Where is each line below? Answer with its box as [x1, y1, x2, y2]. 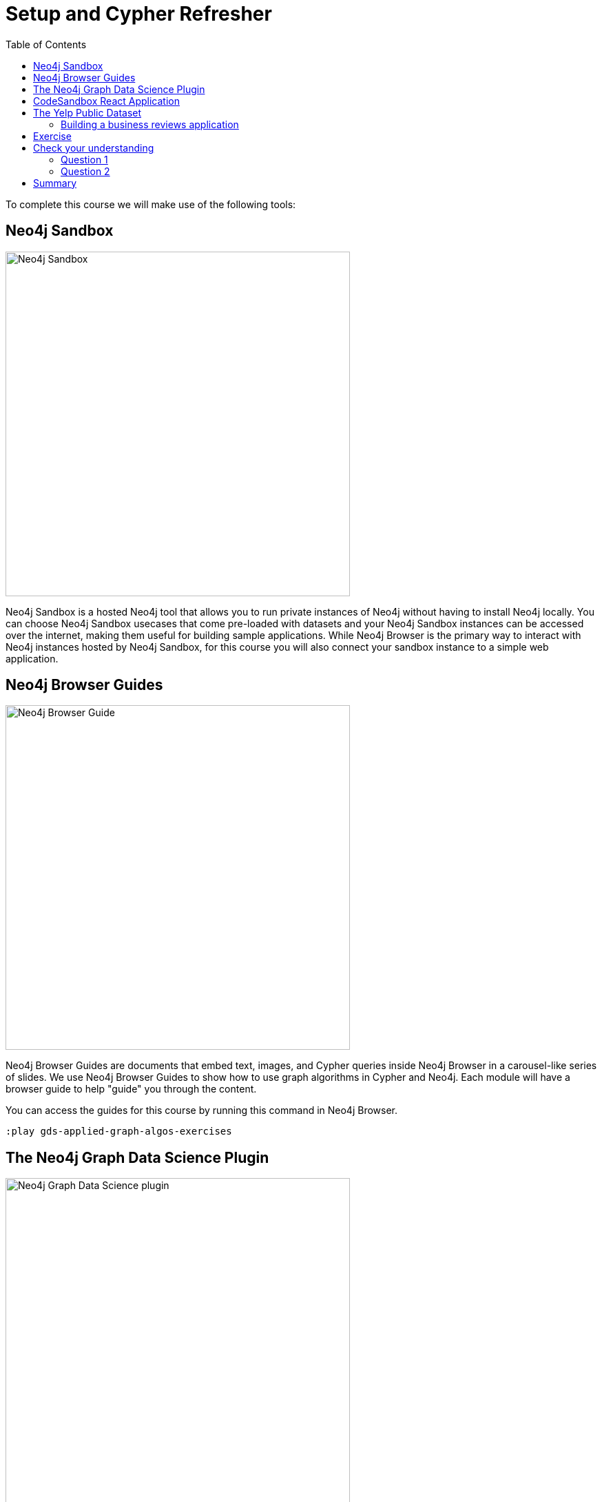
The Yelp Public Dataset [33, 106, 142, 119]
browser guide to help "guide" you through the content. [6, 1083, 257, 1095]
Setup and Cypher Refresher [6, 2, 272, 26]
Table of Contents [6, 38, 87, 50]
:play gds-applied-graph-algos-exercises [6, 1126, 232, 1137]
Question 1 [61, 153, 108, 165]
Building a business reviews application [61, 118, 239, 130]
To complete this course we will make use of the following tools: [6, 198, 296, 210]
